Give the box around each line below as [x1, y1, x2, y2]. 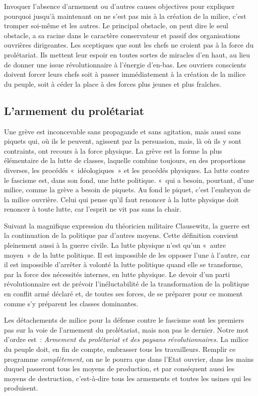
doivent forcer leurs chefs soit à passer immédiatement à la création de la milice [4, 69, 246, 79]
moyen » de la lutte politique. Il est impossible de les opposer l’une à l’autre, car [4, 249, 250, 260]
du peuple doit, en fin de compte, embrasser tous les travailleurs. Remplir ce [4, 344, 236, 354]
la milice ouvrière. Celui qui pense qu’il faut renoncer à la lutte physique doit [4, 194, 239, 204]
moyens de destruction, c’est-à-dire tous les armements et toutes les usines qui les [4, 373, 252, 383]
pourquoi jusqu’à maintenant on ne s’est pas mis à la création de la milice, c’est [4, 10, 247, 21]
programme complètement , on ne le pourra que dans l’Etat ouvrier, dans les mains [4, 353, 254, 364]
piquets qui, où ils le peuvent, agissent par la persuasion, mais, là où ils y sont [4, 136, 242, 146]
